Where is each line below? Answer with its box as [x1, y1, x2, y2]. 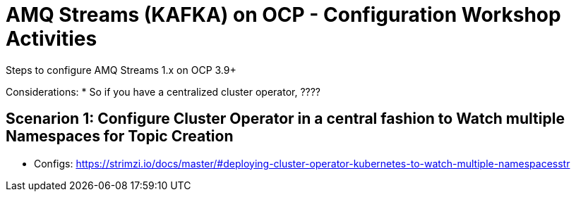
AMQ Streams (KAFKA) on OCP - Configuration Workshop [6, 3, 561, 27]
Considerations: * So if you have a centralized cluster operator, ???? [6, 85, 321, 98]
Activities [6, 27, 97, 51]
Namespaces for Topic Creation [6, 127, 234, 146]
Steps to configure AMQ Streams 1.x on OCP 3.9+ [6, 63, 236, 76]
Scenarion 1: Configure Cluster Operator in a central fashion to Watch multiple [6, 110, 565, 128]
